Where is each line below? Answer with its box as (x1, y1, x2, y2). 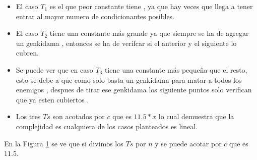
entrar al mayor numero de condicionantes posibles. (16, 11, 175, 21)
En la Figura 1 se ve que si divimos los (4, 138, 123, 148)
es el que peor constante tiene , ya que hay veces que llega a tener (49, 1, 253, 11)
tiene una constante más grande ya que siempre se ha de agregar (49, 28, 249, 38)
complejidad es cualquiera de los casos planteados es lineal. (16, 121, 198, 131)
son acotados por (52, 111, 105, 122)
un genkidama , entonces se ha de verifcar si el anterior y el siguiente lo (16, 37, 237, 48)
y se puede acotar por (155, 138, 222, 148)
